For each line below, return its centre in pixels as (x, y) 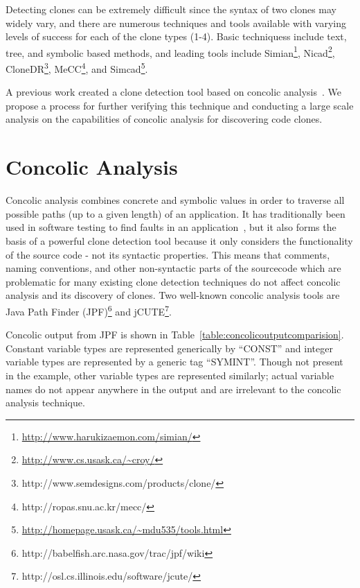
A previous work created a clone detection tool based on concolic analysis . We (173, 92)
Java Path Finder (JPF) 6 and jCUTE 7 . (89, 310)
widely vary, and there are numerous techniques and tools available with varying (176, 23)
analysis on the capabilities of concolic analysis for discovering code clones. (164, 119)
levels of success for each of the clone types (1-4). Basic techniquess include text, (176, 36)
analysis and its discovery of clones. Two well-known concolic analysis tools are (173, 295)
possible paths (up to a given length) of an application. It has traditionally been (175, 213)
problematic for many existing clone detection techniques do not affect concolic (173, 281)
